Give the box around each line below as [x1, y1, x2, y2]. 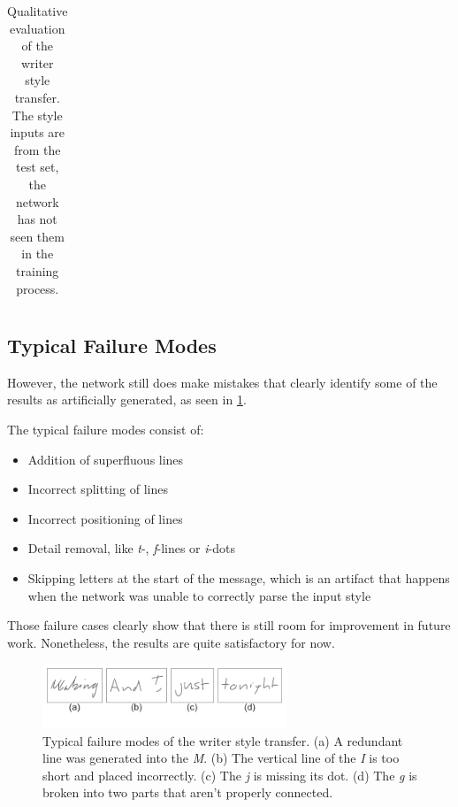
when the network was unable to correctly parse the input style [27, 586, 371, 604]
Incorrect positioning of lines [27, 509, 183, 527]
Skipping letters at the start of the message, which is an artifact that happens [27, 568, 450, 587]
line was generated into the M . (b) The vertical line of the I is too [42, 749, 400, 767]
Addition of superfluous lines [27, 450, 184, 468]
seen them [10, 227, 65, 245]
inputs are [10, 123, 65, 142]
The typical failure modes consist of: [7, 419, 204, 438]
